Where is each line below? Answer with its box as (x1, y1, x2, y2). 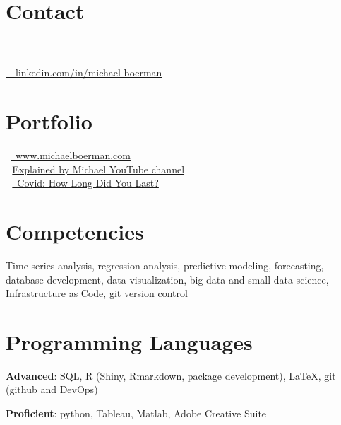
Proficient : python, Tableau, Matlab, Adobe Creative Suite (6, 406, 267, 421)
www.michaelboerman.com (15, 148, 131, 163)
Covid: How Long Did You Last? (17, 175, 159, 190)
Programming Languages (6, 327, 253, 356)
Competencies (6, 217, 144, 245)
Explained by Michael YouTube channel (12, 161, 185, 176)
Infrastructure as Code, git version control (6, 286, 188, 301)
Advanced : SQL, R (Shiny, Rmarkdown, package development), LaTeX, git (6, 368, 336, 383)
